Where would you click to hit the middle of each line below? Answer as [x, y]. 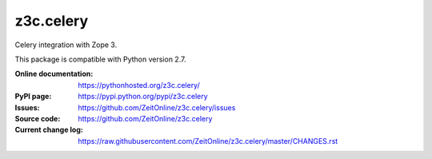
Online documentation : [54, 74]
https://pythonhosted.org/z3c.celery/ [139, 85]
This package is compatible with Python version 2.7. [100, 59]
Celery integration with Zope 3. [66, 45]
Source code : [38, 118]
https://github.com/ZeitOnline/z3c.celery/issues [157, 107]
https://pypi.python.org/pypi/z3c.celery [143, 97]
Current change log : [49, 130]
